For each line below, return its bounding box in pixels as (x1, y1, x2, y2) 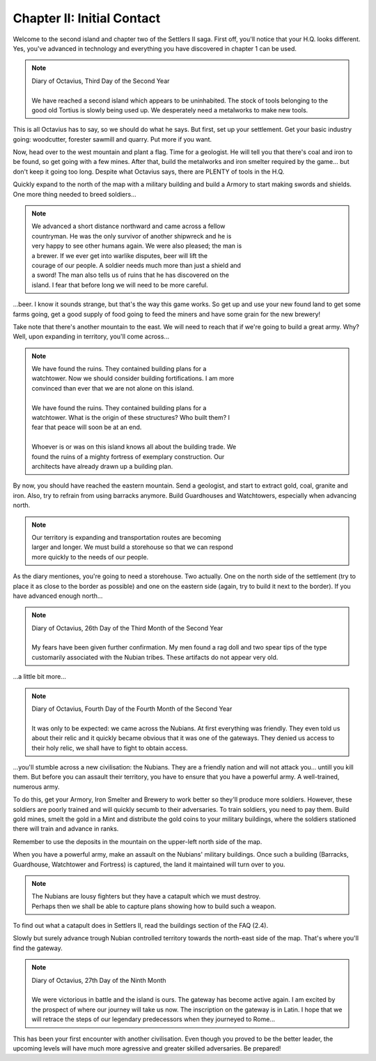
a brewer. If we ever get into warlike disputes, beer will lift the (31, 251, 208, 259)
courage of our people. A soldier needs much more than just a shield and (31, 261, 242, 269)
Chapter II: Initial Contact (13, 10, 161, 26)
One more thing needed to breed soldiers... (13, 190, 137, 198)
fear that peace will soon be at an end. (31, 423, 142, 432)
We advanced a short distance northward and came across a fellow (31, 222, 226, 230)
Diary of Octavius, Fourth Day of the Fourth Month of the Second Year (31, 705, 233, 713)
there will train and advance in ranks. (13, 825, 119, 833)
